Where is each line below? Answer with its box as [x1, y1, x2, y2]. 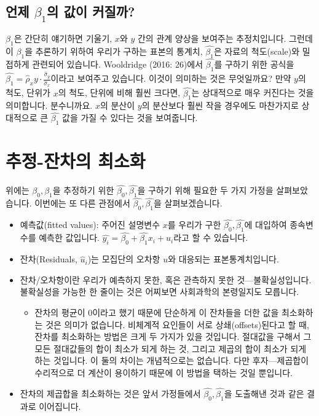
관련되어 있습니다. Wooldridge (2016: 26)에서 [32, 58, 203, 71]
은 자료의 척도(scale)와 [213, 45, 300, 58]
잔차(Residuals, [20, 253, 77, 265]
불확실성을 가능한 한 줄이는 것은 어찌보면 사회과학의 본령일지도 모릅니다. [20, 285, 299, 298]
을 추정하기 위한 [52, 184, 114, 197]
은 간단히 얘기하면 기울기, [14, 32, 112, 44]
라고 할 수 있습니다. [173, 231, 248, 244]
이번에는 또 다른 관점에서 [34, 197, 130, 210]
